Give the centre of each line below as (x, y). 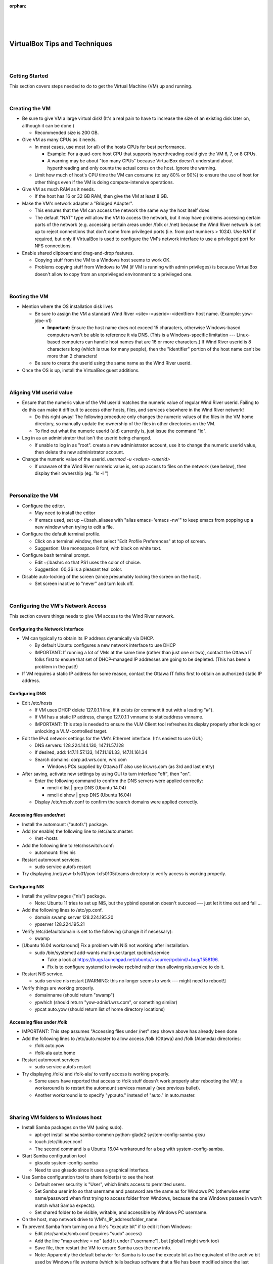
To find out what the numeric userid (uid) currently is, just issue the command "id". (121, 431)
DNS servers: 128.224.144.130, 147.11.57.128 (79, 745)
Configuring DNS (28, 694)
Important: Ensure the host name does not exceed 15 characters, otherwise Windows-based (144, 328)
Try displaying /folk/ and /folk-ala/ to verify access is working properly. (96, 1074)
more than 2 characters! (72, 356)
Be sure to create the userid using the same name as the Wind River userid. (113, 363)
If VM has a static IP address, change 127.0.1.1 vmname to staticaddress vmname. (119, 717)
